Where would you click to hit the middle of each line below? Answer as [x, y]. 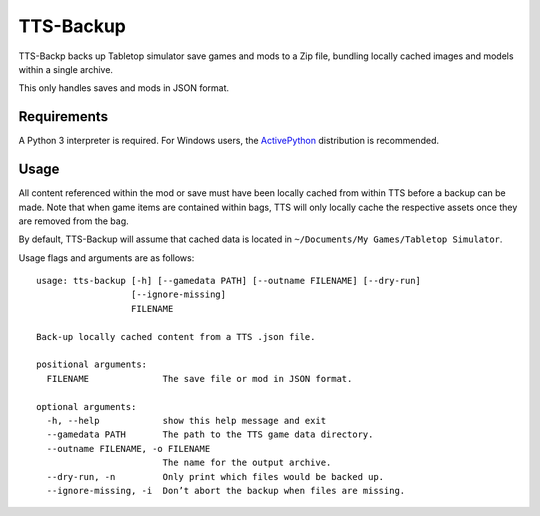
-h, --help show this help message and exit [186, 420]
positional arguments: [92, 364]
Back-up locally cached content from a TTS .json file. [176, 336]
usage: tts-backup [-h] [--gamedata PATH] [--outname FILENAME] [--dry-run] [229, 281]
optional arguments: [86, 406]
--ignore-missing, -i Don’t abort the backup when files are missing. [226, 490]
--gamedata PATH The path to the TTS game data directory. [210, 434]
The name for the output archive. [247, 463]
